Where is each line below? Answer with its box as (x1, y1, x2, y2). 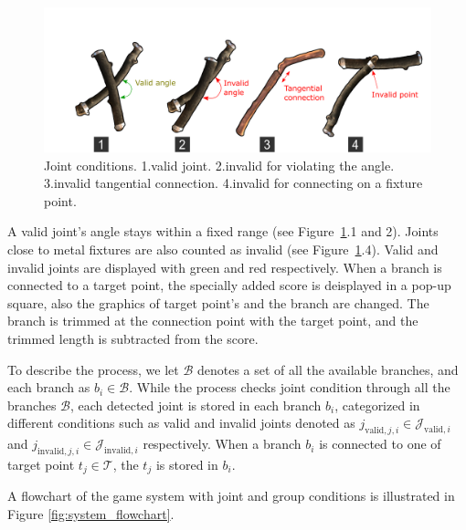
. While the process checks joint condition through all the (129, 378, 450, 397)
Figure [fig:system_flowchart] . (7, 504, 175, 523)
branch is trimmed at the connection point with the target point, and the (7, 311, 418, 330)
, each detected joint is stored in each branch (69, 395, 322, 414)
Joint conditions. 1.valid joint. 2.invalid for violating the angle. (44, 155, 395, 174)
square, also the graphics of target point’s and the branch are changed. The (7, 293, 429, 312)
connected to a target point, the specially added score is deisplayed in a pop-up (7, 275, 451, 295)
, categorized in (334, 395, 420, 414)
